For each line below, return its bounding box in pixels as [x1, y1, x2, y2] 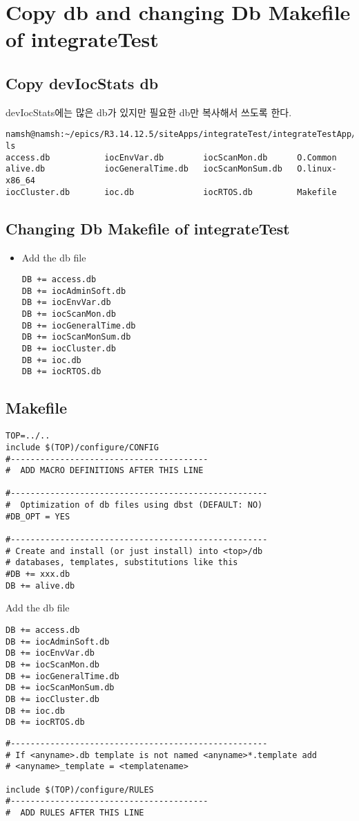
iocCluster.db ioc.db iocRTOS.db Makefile [6, 187, 337, 197]
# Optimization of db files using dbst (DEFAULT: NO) [6, 500, 263, 510]
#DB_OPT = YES [6, 511, 70, 522]
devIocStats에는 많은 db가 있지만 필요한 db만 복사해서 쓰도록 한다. [6, 104, 292, 119]
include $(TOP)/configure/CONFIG [6, 442, 159, 452]
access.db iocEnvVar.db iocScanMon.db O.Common [6, 152, 337, 163]
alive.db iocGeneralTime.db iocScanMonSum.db [6, 164, 282, 174]
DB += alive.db [6, 580, 75, 591]
